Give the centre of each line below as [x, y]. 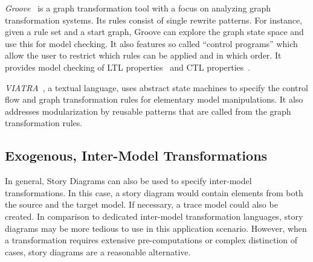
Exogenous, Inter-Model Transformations [136, 155]
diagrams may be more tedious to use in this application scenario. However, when [156, 228]
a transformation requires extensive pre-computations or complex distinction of [151, 240]
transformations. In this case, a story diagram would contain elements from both [154, 192]
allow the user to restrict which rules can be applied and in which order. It [143, 55]
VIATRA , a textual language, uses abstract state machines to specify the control [156, 87]
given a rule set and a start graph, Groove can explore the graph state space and [154, 32]
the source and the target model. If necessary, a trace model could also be [141, 204]
